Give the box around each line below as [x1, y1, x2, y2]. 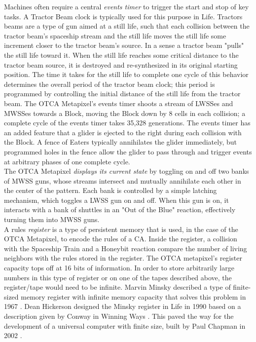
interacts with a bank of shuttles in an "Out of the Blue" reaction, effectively [4, 204, 236, 215]
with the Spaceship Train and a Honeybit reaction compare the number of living [4, 243, 247, 253]
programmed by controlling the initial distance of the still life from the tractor [4, 88, 241, 99]
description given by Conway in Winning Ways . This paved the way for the [4, 311, 234, 321]
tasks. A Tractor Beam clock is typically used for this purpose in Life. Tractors [4, 11, 243, 21]
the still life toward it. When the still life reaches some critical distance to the [4, 49, 239, 60]
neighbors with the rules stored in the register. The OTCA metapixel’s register [4, 253, 242, 263]
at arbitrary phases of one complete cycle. [4, 156, 130, 166]
